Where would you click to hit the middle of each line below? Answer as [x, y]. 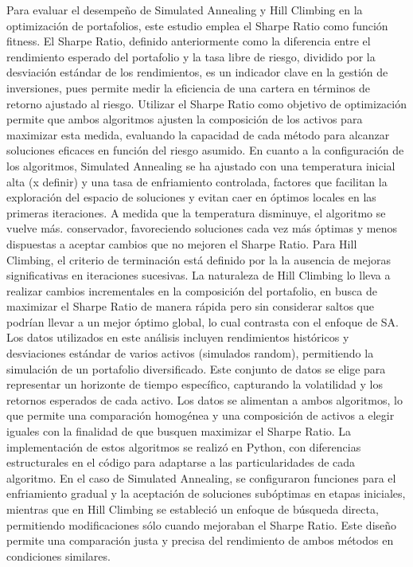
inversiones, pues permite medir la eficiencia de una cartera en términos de [189, 87]
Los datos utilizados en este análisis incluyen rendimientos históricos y [178, 337]
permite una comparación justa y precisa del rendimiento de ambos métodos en [200, 540]
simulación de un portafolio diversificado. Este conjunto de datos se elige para [196, 368]
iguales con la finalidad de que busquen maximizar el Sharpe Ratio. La [179, 431]
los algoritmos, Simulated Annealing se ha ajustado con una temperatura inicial [201, 165]
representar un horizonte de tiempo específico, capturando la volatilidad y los [195, 384]
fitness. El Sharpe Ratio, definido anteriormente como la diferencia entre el [189, 41]
